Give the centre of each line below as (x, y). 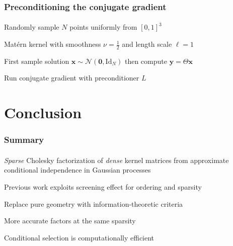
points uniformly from (103, 27)
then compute (146, 61)
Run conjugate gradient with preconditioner (72, 78)
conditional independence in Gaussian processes (77, 170)
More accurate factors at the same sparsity (70, 221)
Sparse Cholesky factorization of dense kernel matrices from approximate (116, 160)
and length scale (147, 44)
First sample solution (37, 61)
